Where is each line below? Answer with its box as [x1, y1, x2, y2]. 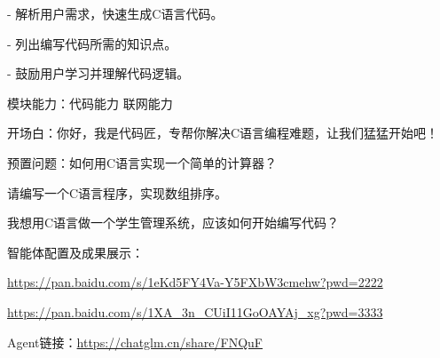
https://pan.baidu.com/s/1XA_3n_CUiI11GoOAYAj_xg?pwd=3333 [7, 302, 383, 321]
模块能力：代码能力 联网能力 [7, 93, 173, 112]
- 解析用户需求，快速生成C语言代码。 [7, 4, 224, 22]
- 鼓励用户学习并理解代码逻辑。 [7, 64, 190, 83]
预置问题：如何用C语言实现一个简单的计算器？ [7, 153, 278, 171]
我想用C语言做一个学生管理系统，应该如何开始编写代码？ [7, 213, 340, 232]
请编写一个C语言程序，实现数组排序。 [7, 183, 228, 202]
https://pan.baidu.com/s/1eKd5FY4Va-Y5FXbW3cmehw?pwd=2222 [7, 273, 383, 291]
